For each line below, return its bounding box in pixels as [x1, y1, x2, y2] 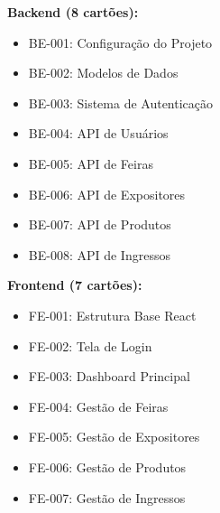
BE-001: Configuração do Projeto [28, 33, 213, 51]
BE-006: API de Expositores [28, 184, 186, 203]
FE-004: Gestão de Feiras [28, 396, 169, 415]
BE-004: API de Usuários [28, 124, 169, 143]
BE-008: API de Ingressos [28, 245, 170, 264]
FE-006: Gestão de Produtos [28, 457, 187, 476]
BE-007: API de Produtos [28, 215, 171, 234]
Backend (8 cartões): [7, 3, 139, 21]
